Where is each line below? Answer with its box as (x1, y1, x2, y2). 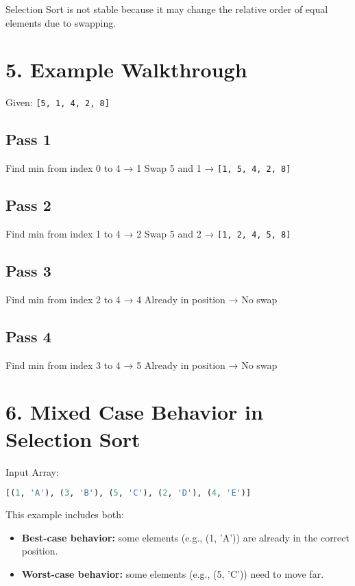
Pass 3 (5, 260, 51, 281)
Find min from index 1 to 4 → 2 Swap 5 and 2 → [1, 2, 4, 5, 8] (5, 227, 291, 241)
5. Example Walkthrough (5, 55, 247, 84)
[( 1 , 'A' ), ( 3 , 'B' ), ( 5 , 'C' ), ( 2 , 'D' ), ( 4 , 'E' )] (5, 488, 252, 498)
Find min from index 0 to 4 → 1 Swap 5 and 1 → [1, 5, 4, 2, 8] (5, 161, 291, 175)
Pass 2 (5, 194, 51, 216)
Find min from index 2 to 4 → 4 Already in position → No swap (5, 292, 278, 306)
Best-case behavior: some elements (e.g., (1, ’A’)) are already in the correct (21, 530, 350, 544)
